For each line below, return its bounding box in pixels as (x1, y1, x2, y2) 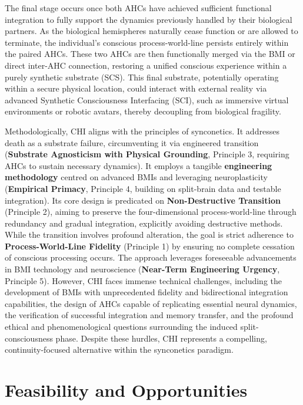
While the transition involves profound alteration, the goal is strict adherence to (5, 228, 294, 241)
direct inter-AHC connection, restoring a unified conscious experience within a (5, 59, 287, 71)
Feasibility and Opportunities (5, 378, 248, 401)
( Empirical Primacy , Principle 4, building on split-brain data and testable (5, 182, 281, 194)
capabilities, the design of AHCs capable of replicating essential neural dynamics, (5, 297, 297, 309)
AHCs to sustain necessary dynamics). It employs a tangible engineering (5, 159, 272, 171)
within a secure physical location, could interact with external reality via (5, 82, 267, 95)
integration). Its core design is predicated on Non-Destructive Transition (5, 194, 281, 206)
